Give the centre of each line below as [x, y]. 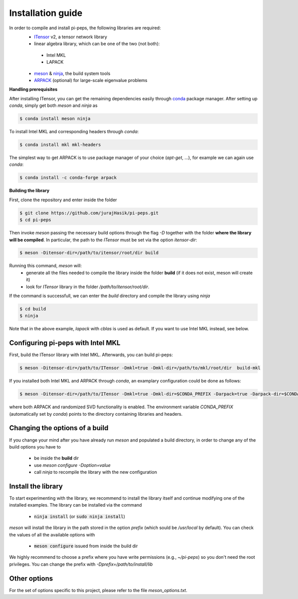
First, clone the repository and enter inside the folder [63, 200]
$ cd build [33, 309]
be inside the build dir [56, 458]
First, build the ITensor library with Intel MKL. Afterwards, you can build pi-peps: [91, 355]
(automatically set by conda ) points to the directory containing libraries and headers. [96, 414]
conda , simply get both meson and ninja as [53, 106]
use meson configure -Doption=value [73, 465]
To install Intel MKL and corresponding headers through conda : [74, 132]
